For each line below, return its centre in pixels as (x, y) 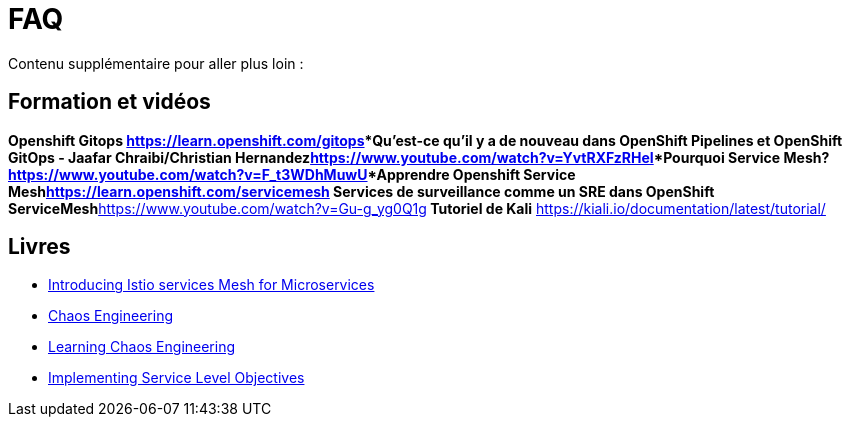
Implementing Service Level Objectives (176, 378)
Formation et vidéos (109, 102)
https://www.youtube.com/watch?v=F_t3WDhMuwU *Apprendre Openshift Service (292, 174)
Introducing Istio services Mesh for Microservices (211, 285)
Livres (39, 247)
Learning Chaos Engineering (142, 347)
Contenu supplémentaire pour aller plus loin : (156, 63)
